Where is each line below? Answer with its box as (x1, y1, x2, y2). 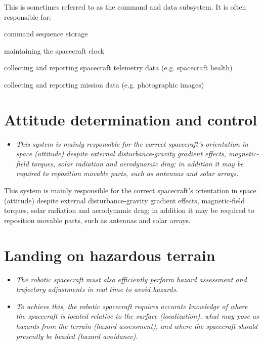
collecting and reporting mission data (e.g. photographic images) (4, 79, 204, 90)
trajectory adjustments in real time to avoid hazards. (16, 284, 178, 294)
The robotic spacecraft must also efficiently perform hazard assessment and (16, 274, 247, 284)
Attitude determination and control (4, 109, 257, 130)
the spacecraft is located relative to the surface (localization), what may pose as (16, 311, 259, 321)
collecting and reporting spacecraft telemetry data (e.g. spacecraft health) (4, 62, 233, 73)
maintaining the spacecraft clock (4, 45, 105, 56)
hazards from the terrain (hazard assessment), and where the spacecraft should (16, 320, 257, 331)
